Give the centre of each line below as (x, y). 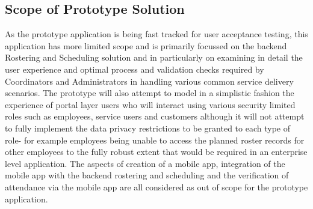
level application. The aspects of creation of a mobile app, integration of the (145, 163)
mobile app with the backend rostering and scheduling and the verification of (147, 175)
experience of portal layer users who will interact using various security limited (150, 104)
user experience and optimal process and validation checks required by (135, 69)
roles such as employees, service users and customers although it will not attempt (155, 116)
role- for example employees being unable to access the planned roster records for (155, 140)
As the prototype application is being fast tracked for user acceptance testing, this (156, 34)
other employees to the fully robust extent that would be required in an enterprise (156, 152)
